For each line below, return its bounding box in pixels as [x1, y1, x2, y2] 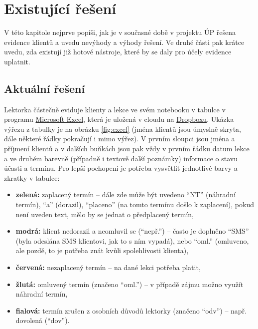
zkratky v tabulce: [4, 172, 60, 183]
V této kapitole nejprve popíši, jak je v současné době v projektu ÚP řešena [4, 27, 236, 37]
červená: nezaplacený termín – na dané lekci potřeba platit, [15, 262, 201, 273]
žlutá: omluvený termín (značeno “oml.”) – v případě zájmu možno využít [15, 279, 244, 289]
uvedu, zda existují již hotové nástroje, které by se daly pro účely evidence [4, 46, 232, 57]
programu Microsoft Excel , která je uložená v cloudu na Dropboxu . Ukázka [4, 114, 234, 124]
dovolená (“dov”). [15, 315, 70, 326]
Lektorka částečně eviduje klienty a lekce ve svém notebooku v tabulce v [4, 104, 226, 114]
